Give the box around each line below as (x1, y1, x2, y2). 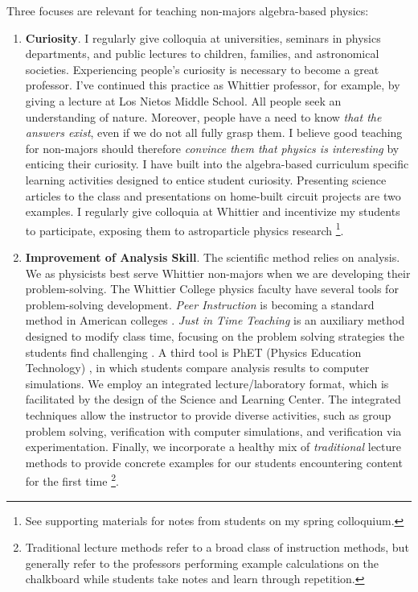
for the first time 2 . (25, 470, 119, 489)
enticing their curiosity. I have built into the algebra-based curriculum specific (25, 155, 409, 172)
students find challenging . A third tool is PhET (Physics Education (25, 343, 362, 360)
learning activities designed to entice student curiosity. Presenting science (25, 171, 387, 188)
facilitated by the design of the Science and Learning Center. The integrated (25, 391, 401, 408)
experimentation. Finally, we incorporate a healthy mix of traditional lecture (25, 438, 401, 455)
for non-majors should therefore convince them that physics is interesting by (25, 139, 400, 156)
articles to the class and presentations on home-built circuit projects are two (25, 187, 401, 204)
